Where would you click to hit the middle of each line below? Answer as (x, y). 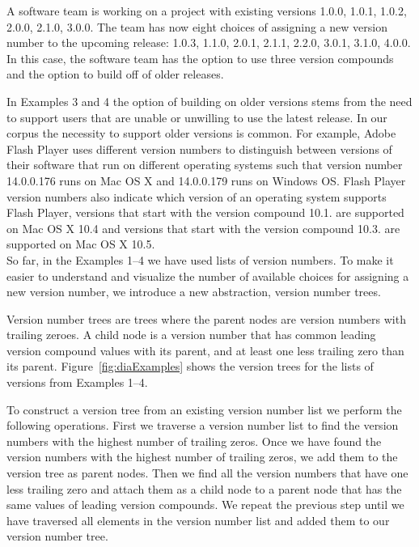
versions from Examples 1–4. (77, 382)
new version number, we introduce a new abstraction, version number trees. (194, 292)
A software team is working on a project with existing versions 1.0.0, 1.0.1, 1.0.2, (207, 11)
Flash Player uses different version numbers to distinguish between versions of (199, 148)
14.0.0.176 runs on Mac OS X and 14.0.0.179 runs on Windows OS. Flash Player (206, 180)
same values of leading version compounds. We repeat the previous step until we (205, 505)
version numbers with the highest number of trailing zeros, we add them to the (202, 457)
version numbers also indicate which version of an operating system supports (197, 196)
